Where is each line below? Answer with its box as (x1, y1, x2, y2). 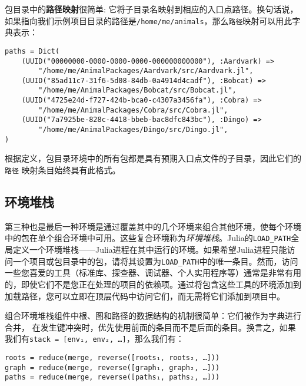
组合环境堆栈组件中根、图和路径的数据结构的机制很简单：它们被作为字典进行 (5, 309, 301, 322)
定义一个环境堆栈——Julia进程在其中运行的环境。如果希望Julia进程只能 (12, 243, 287, 256)
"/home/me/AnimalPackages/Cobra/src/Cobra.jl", (38, 105, 228, 114)
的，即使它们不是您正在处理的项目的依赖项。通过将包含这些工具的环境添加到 (5, 278, 301, 290)
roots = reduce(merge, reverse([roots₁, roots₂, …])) (5, 353, 220, 362)
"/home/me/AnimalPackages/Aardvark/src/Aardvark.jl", (38, 67, 254, 75)
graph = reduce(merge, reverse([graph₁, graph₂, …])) (5, 363, 220, 372)
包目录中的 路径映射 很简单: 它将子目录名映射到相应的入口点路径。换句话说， (5, 3, 298, 15)
